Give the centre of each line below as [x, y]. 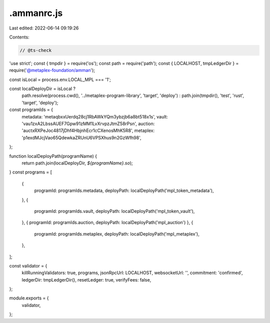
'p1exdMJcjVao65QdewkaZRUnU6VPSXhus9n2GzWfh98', [82, 137]
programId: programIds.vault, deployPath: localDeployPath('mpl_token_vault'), [114, 211]
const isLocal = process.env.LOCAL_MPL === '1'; [60, 79]
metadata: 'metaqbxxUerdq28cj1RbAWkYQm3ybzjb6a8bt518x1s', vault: [95, 116]
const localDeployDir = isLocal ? [42, 89]
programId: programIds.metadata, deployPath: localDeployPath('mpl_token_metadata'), [124, 190]
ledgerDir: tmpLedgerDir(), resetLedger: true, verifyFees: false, [86, 279]
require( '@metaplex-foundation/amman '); [52, 70]
